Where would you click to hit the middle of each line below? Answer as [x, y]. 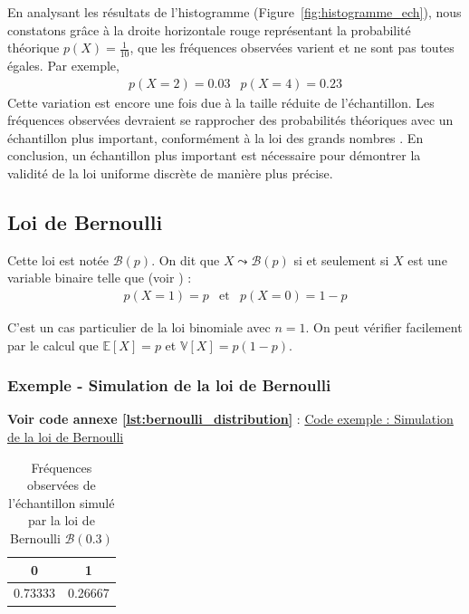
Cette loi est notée [58, 259]
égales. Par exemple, [63, 66]
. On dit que [186, 259]
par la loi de [61, 520]
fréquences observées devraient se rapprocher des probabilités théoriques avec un [230, 120]
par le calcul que [53, 345]
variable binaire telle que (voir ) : [100, 278]
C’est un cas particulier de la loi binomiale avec [139, 327]
